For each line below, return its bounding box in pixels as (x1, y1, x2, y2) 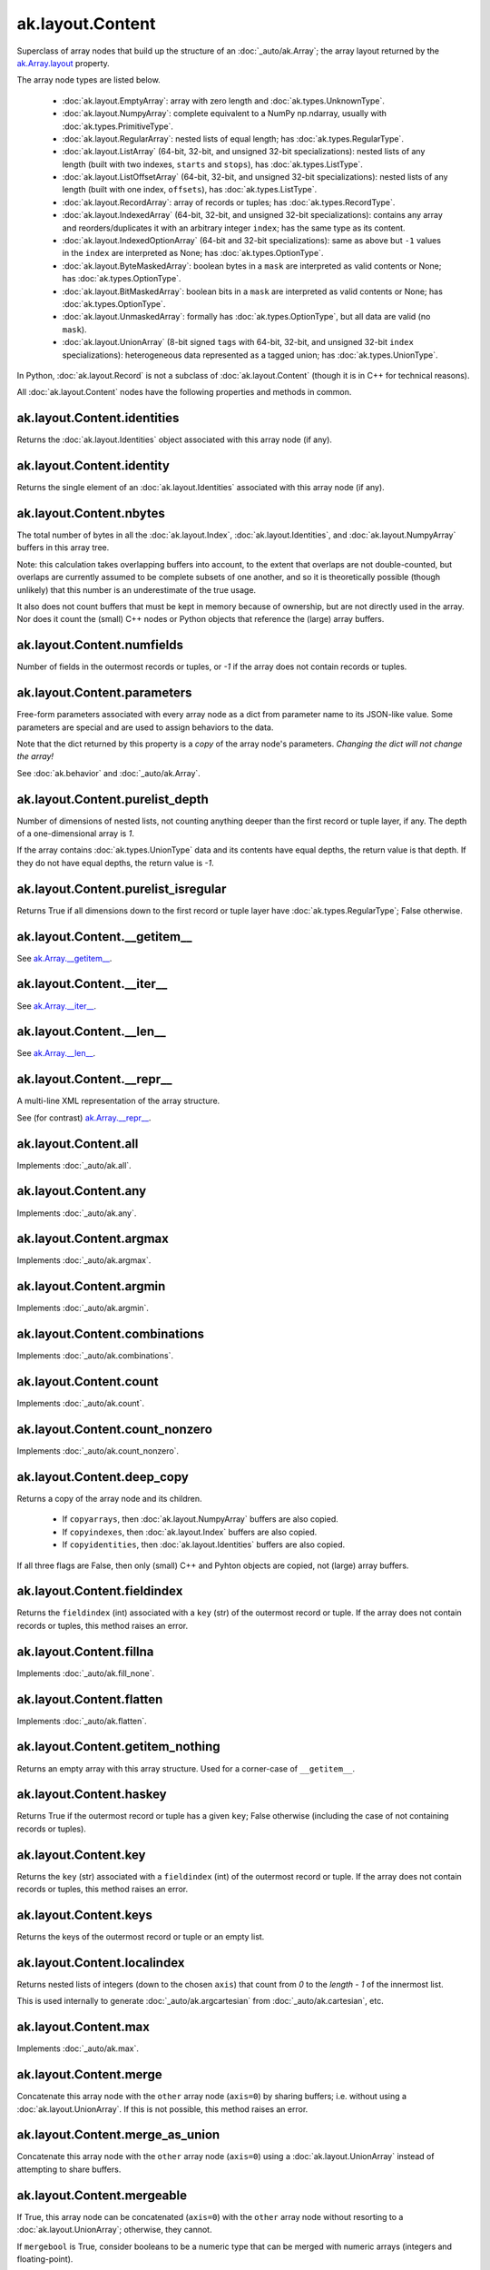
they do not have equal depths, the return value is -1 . (16, 857, 215, 868)
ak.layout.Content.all (16, 1136, 139, 1151)
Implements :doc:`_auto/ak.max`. (16, 2043, 140, 2054)
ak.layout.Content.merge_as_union (16, 2127, 220, 2143)
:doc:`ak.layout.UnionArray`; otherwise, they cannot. (16, 2225, 212, 2235)
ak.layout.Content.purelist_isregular (16, 881, 227, 896)
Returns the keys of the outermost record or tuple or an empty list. (16, 1931, 265, 1942)
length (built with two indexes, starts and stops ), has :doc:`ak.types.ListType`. (62, 159, 363, 170)
